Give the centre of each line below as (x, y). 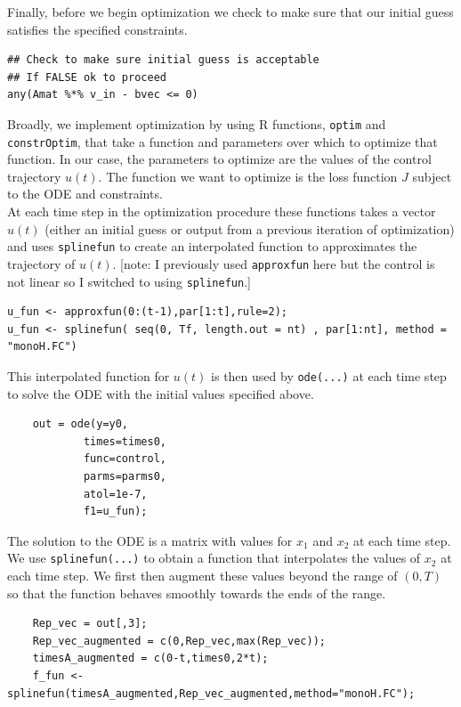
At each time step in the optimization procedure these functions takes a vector (222, 211)
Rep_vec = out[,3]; (90, 624)
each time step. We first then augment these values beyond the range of (202, 576)
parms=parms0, (125, 477)
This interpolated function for (89, 376)
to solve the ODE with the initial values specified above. (161, 393)
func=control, (125, 459)
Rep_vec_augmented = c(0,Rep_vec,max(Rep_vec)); (179, 641)
